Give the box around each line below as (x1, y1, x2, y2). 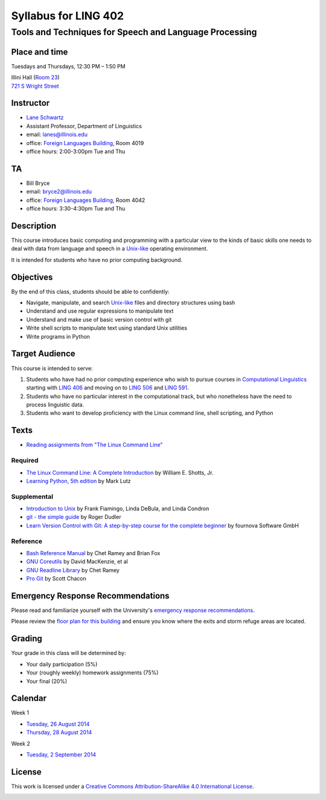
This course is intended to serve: (11, 365, 93, 372)
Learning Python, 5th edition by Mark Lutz (26, 477, 131, 484)
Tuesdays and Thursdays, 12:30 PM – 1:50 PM (11, 62, 126, 70)
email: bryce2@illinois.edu (26, 188, 92, 195)
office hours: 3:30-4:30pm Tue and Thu (26, 205, 126, 212)
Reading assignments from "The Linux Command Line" (26, 441, 163, 449)
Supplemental (11, 492, 54, 501)
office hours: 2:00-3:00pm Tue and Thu (26, 148, 126, 155)
